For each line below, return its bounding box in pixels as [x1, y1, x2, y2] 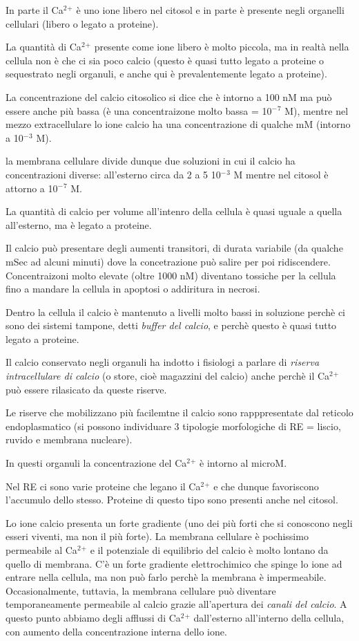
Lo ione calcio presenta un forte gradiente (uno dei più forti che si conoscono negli [6, 515, 353, 530]
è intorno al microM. [200, 456, 287, 470]
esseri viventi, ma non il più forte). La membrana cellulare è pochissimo [6, 529, 309, 544]
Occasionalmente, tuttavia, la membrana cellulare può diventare [6, 583, 276, 597]
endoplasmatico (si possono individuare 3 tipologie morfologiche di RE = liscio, [6, 418, 341, 433]
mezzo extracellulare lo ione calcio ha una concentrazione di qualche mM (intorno [6, 117, 351, 131]
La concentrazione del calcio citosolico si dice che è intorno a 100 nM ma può [6, 89, 332, 104]
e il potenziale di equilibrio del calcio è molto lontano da [90, 543, 329, 557]
